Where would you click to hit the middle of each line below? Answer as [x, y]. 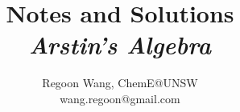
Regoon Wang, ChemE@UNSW [120, 83]
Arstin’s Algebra [120, 45]
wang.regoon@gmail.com [120, 98]
